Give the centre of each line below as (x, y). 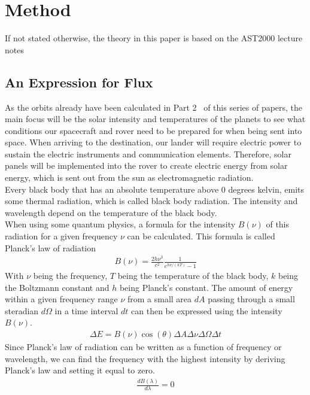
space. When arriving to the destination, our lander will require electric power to (153, 142)
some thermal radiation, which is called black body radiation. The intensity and (151, 201)
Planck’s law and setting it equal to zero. (80, 370)
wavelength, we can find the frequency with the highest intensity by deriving (145, 358)
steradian (22, 310)
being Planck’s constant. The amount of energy (206, 287)
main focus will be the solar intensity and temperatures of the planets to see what (155, 119)
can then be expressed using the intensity (207, 310)
